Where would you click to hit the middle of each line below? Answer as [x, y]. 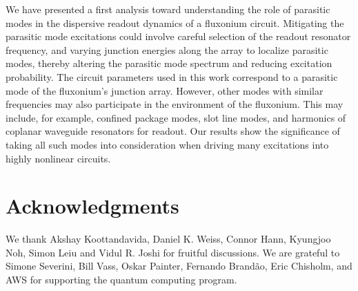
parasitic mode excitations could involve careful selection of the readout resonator [178, 36]
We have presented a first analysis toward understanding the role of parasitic [168, 9]
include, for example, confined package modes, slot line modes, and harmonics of [176, 117]
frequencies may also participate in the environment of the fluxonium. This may [175, 104]
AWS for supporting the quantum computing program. [121, 280]
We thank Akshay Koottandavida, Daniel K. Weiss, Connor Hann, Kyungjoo [168, 239]
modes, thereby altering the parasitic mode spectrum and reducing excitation [169, 63]
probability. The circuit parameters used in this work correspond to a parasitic [172, 76]
